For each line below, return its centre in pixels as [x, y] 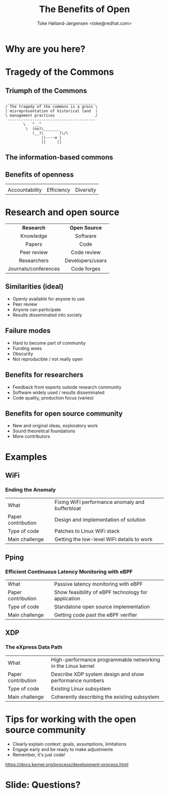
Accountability [25, 190]
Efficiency [59, 190]
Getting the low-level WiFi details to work [103, 539]
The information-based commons [59, 157]
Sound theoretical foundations [44, 431]
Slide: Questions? [43, 785]
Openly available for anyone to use [49, 299]
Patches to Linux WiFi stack [87, 531]
